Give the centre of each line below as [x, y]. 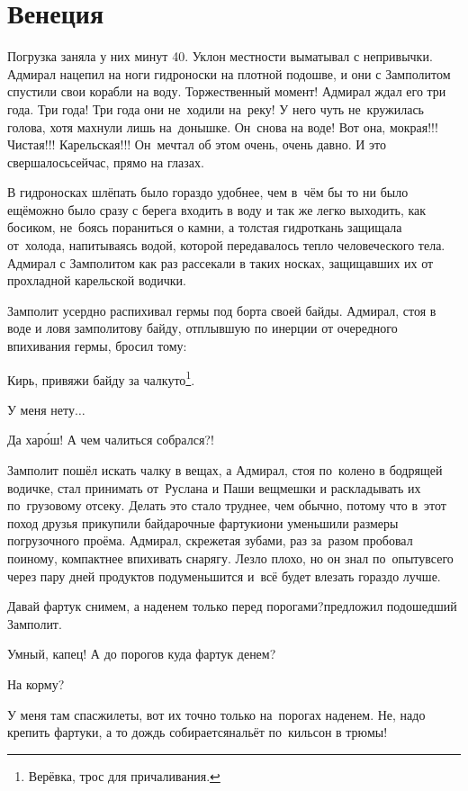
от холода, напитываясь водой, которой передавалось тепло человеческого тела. [226, 245]
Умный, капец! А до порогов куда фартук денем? [142, 654]
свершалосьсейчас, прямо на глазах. [106, 162]
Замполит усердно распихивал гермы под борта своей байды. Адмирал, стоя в [222, 310]
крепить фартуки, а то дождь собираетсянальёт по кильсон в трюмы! [198, 732]
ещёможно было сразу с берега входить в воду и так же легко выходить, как [217, 209]
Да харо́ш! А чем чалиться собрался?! [111, 440]
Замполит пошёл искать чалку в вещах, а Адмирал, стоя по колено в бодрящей [225, 470]
